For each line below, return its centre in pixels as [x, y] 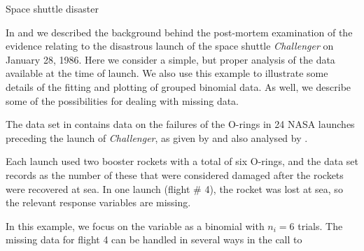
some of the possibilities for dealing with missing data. [122, 100]
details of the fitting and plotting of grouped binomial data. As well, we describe [178, 86]
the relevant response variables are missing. [98, 202]
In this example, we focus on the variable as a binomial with [135, 225]
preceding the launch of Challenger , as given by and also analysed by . [157, 137]
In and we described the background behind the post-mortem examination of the [179, 32]
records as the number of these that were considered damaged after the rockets [175, 174]
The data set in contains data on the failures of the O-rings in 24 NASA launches [180, 124]
